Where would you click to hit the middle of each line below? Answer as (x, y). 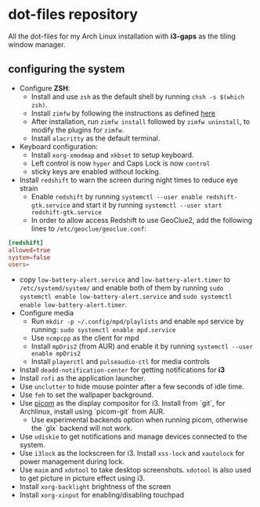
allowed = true (29, 250)
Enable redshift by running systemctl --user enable (117, 196)
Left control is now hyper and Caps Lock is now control (121, 163)
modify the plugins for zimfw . (78, 129)
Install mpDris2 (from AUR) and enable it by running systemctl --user (142, 346)
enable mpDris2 (56, 354)
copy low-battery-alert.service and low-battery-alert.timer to (125, 279)
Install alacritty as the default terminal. (96, 138)
